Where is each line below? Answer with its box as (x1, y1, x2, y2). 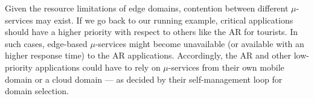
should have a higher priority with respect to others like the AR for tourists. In (5, 25, 298, 38)
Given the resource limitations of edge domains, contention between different (5, 2, 289, 14)
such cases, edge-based (5, 37, 88, 49)
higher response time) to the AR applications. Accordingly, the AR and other (5, 49, 292, 62)
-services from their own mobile (168, 60, 284, 73)
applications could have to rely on (35, 60, 161, 73)
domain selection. (5, 85, 69, 97)
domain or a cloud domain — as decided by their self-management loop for (5, 72, 283, 85)
